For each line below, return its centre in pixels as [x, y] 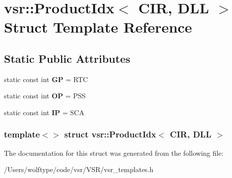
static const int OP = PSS [45, 96]
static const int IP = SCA [44, 112]
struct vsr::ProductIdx [110, 134]
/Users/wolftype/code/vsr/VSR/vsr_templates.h [79, 169]
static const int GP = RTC [46, 79]
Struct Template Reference [98, 27]
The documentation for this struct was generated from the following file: [114, 153]
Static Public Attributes [67, 58]
